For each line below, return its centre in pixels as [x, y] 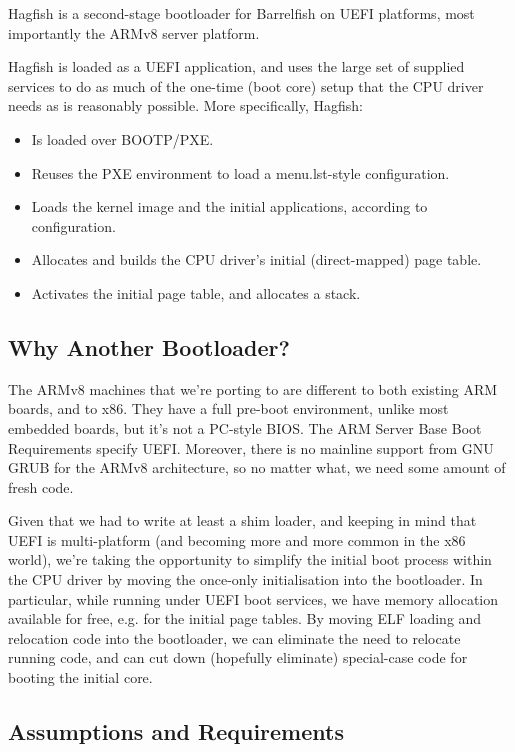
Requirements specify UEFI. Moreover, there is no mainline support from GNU [251, 447]
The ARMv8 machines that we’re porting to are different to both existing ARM [253, 388]
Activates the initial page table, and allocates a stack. [196, 292]
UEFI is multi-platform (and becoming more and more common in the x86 [237, 539]
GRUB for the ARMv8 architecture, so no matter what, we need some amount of [257, 467]
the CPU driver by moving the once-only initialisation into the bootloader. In [245, 579]
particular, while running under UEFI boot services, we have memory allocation [253, 598]
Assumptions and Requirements [176, 731]
